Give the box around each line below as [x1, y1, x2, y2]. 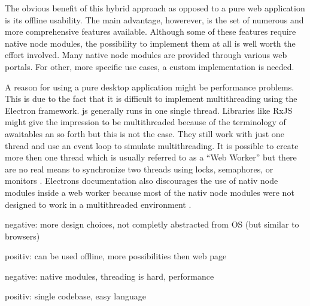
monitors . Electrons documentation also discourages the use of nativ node [5, 174, 278, 187]
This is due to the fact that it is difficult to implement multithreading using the [5, 92, 297, 105]
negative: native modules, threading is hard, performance [5, 269, 214, 282]
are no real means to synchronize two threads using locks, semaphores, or [5, 162, 273, 175]
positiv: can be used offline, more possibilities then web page [5, 250, 227, 262]
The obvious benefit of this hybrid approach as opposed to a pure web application [5, 2, 305, 14]
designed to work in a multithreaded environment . [5, 198, 192, 210]
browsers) [5, 229, 40, 242]
